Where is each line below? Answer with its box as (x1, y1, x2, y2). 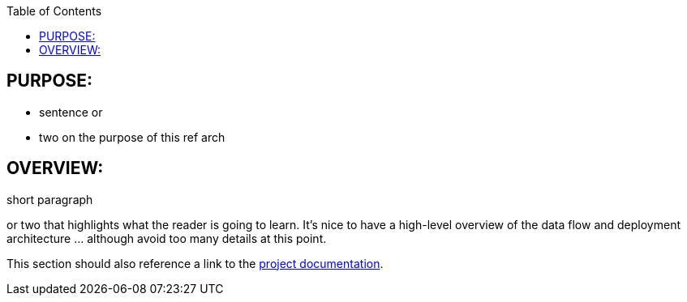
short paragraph (6, 192, 93, 206)
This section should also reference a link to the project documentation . (6, 256, 384, 270)
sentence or (39, 104, 103, 119)
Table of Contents (6, 4, 102, 18)
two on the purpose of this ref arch (39, 130, 225, 144)
